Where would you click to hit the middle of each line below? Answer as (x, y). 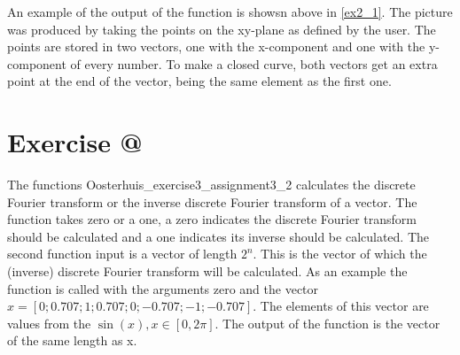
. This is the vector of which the (340, 254)
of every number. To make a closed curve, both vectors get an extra (254, 63)
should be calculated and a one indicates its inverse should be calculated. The (218, 236)
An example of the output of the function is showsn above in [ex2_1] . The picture (230, 12)
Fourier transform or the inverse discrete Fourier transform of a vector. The (212, 201)
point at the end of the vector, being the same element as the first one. (199, 81)
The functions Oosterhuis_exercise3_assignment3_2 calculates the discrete (211, 185)
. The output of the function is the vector (327, 323)
